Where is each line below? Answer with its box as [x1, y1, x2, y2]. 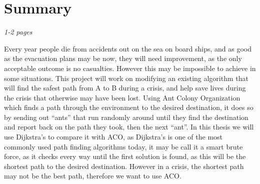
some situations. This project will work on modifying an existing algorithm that [4, 72, 248, 83]
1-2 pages [4, 26, 32, 37]
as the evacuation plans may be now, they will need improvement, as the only [4, 53, 242, 63]
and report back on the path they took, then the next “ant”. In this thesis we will [4, 121, 254, 132]
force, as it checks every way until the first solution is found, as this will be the [4, 151, 246, 161]
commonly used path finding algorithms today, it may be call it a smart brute [4, 141, 243, 151]
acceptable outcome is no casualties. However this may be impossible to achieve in [4, 62, 256, 73]
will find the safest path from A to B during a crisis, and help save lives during [4, 82, 246, 93]
